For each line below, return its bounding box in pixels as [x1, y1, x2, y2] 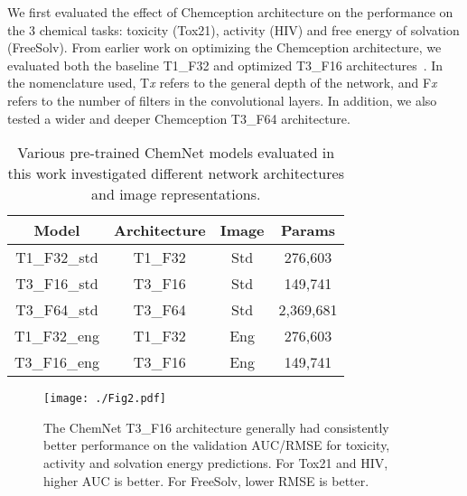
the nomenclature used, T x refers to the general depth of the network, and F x [7, 73, 437, 92]
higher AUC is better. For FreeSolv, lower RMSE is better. [43, 471, 369, 490]
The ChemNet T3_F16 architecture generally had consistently [43, 417, 389, 436]
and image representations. [91, 183, 261, 205]
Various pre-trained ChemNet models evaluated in [17, 142, 335, 164]
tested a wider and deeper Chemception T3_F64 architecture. [7, 108, 350, 127]
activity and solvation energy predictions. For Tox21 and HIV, [43, 454, 388, 472]
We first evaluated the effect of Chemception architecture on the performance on [7, 3, 453, 21]
